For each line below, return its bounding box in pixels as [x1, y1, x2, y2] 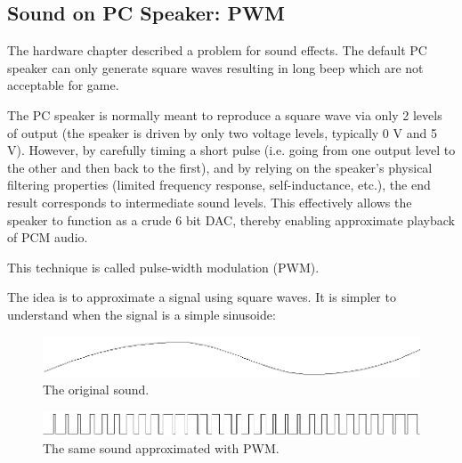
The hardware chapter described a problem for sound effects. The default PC [7, 41, 427, 60]
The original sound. [43, 380, 150, 399]
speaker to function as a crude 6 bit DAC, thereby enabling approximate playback [7, 210, 455, 229]
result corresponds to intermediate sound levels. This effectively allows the [7, 192, 412, 211]
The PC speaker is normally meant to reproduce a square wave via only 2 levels [7, 105, 442, 124]
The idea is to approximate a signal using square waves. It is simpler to [7, 288, 396, 306]
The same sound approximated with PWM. [43, 439, 280, 458]
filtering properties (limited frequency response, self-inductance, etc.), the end [7, 175, 431, 194]
